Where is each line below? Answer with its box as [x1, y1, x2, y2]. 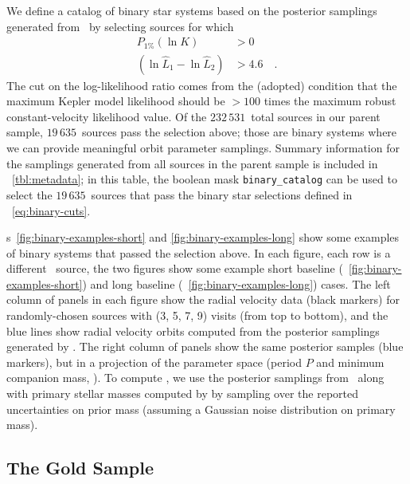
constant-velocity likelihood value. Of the [6, 108, 207, 124]
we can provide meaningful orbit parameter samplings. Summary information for [6, 140, 400, 156]
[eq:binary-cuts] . [12, 202, 91, 218]
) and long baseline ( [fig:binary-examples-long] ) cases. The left [82, 275, 391, 292]
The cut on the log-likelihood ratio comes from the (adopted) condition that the [6, 77, 397, 93]
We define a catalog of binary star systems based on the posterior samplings [6, 2, 377, 18]
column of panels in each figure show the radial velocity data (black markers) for [6, 291, 400, 308]
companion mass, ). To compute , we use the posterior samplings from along [6, 369, 385, 386]
